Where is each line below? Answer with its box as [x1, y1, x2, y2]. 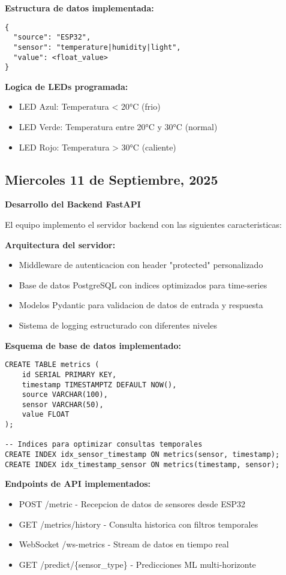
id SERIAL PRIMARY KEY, [22, 370, 117, 379]
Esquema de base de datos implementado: [5, 339, 181, 351]
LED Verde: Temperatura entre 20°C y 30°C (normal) [19, 121, 218, 133]
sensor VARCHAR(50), [22, 400, 104, 409]
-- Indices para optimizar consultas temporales [5, 440, 203, 449]
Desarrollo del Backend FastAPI [5, 198, 141, 210]
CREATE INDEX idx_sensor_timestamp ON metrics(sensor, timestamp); [5, 450, 280, 459]
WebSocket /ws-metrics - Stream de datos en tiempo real [19, 538, 229, 550]
